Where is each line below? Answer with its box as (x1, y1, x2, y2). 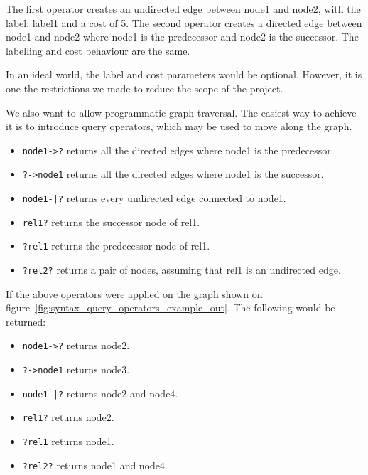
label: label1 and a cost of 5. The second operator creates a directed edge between (6, 15, 362, 30)
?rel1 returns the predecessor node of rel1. (22, 238, 210, 253)
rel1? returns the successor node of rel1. (22, 214, 200, 229)
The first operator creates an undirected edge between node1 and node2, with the (6, 1, 361, 16)
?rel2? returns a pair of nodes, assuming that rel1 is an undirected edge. (22, 262, 341, 277)
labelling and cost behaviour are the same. (6, 43, 190, 58)
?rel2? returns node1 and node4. (22, 457, 168, 472)
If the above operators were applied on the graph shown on (6, 286, 263, 301)
